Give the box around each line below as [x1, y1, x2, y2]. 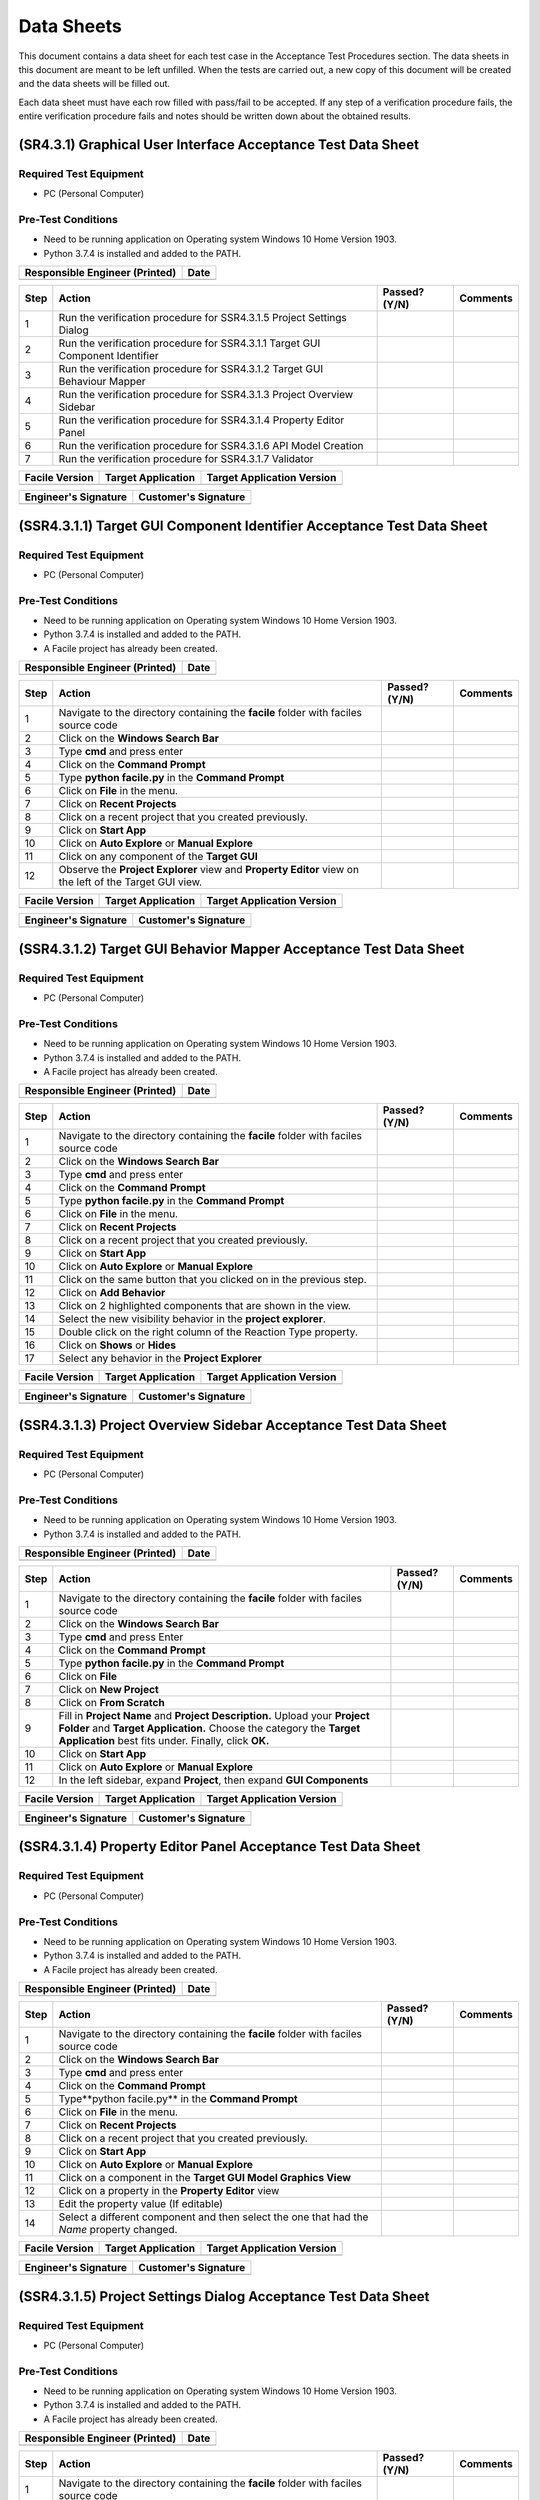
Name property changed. [58, 2223, 178, 2237]
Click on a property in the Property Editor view [58, 2184, 280, 2198]
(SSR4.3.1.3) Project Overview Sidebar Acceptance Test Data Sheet [18, 1416, 447, 1434]
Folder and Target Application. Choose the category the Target [58, 1721, 361, 1735]
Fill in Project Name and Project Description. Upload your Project [58, 1709, 370, 1723]
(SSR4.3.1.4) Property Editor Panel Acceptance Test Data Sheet [18, 1838, 421, 1855]
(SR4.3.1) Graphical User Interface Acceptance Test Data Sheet [18, 136, 420, 153]
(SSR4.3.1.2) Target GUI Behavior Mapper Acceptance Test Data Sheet [18, 940, 465, 957]
